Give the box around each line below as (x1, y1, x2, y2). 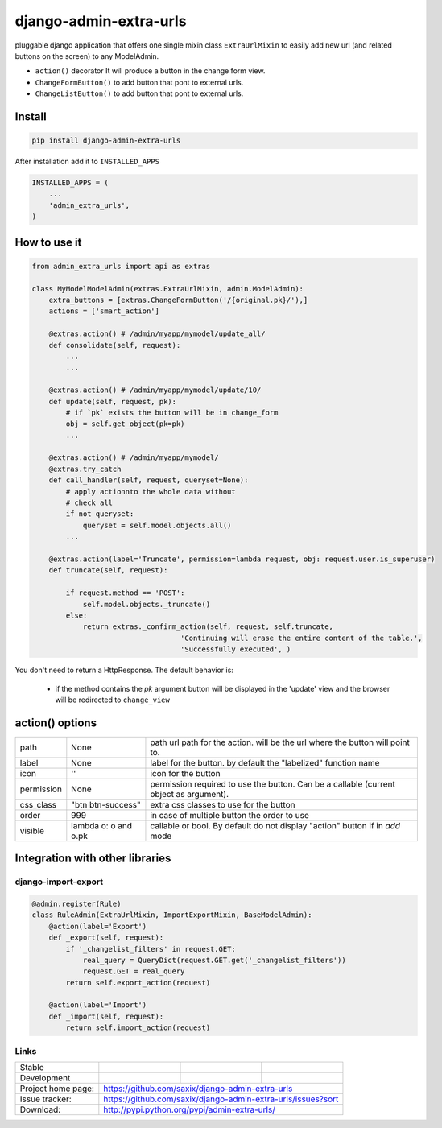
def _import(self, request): (48, 1011, 164, 1021)
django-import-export (14, 876, 104, 887)
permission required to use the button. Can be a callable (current (150, 778, 396, 789)
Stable (19, 1062, 44, 1072)
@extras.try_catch (48, 464, 122, 473)
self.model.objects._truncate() (82, 600, 211, 609)
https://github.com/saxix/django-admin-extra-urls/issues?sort (103, 1093, 339, 1105)
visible (19, 825, 44, 837)
